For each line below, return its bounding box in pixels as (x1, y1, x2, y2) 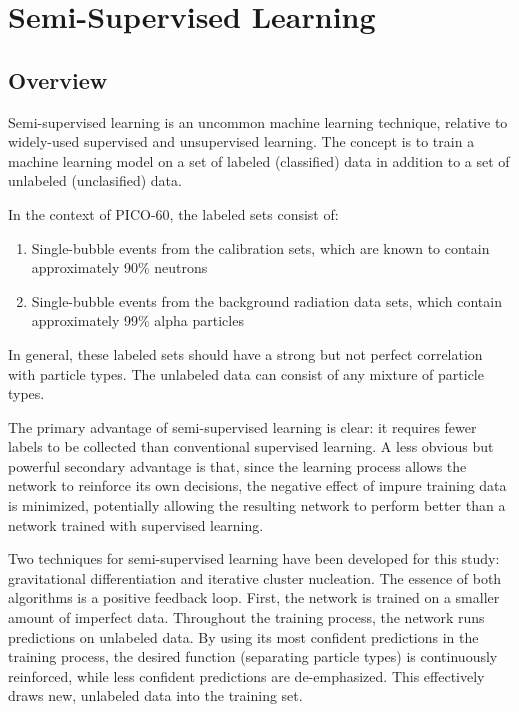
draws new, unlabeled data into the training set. (8, 685, 303, 706)
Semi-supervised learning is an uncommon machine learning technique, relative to (8, 111, 508, 132)
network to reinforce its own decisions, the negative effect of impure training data (8, 475, 507, 496)
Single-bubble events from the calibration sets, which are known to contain (31, 237, 490, 258)
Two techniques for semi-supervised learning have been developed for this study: (8, 548, 500, 569)
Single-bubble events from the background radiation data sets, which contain (31, 290, 502, 311)
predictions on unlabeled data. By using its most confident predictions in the (8, 626, 479, 647)
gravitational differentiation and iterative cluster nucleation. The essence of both (8, 567, 502, 588)
